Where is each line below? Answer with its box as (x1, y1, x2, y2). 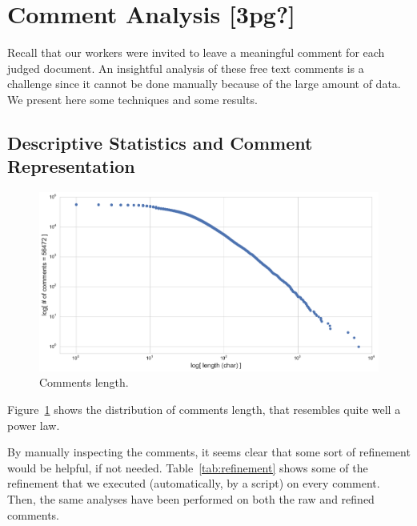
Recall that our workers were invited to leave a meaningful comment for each (7, 44, 385, 61)
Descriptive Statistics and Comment (7, 130, 313, 155)
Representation (7, 154, 135, 179)
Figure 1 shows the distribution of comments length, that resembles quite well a (7, 401, 401, 418)
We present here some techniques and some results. (7, 90, 258, 107)
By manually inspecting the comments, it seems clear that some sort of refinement (7, 444, 411, 460)
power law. (7, 416, 60, 433)
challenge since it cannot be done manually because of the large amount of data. (7, 75, 401, 92)
